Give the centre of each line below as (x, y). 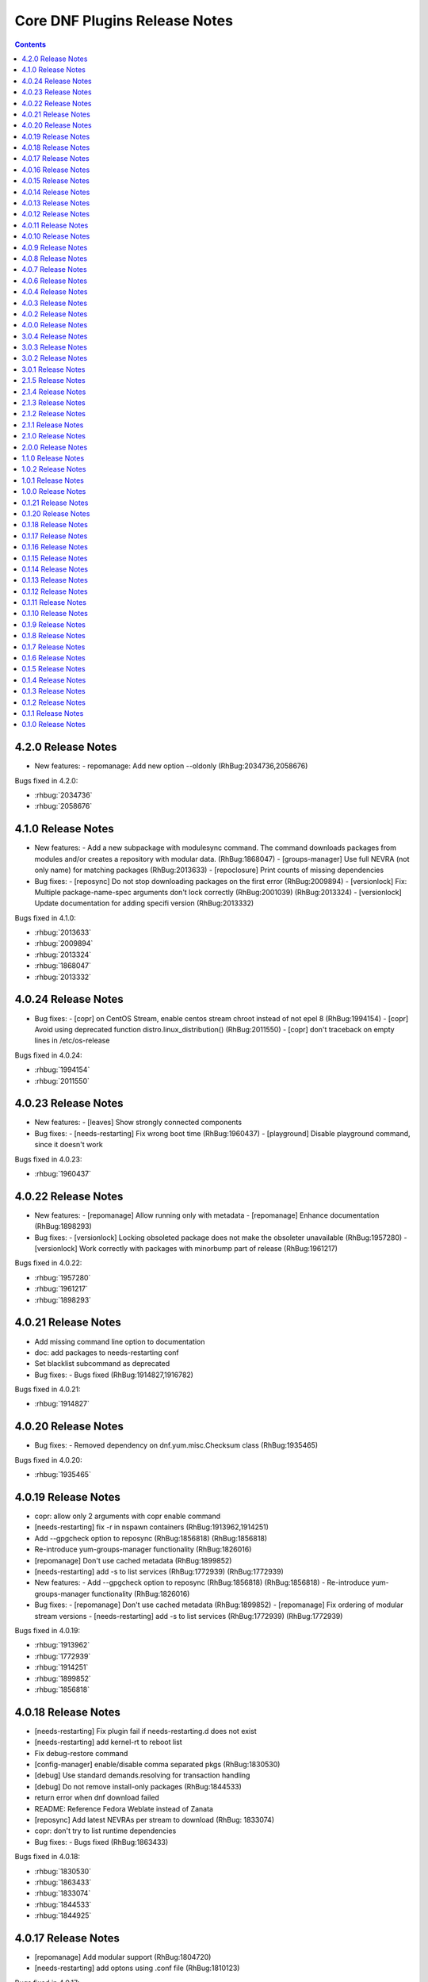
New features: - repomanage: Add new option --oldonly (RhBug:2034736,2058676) (171, 766)
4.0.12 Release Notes (56, 214)
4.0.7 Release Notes (54, 270)
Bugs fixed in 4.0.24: (48, 1055)
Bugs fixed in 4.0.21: (48, 1389)
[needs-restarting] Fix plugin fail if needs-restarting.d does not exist (145, 1731)
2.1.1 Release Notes (53, 425)
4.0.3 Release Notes (54, 303)
